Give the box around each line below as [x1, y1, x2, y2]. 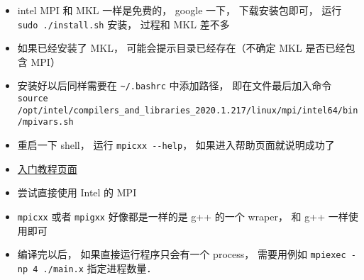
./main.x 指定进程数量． [43, 260, 157, 275]
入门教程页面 [17, 161, 77, 176]
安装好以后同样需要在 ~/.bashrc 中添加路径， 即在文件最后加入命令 [17, 78, 332, 93]
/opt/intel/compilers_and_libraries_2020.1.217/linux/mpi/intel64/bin [17, 105, 358, 116]
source [17, 94, 48, 104]
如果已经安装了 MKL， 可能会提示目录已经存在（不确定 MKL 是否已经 [17, 40, 346, 55]
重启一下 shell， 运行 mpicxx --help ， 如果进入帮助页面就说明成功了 [17, 138, 335, 152]
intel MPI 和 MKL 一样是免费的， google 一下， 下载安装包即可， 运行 [17, 3, 342, 17]
